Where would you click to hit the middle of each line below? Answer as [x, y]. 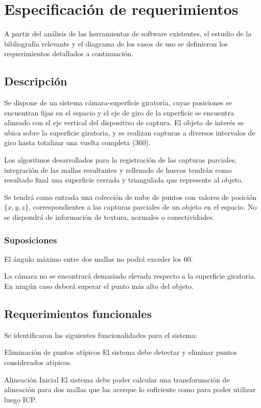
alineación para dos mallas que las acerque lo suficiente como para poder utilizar [130, 389]
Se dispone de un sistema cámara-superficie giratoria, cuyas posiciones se [118, 103]
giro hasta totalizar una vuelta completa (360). [77, 142]
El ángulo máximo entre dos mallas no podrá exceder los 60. [99, 258]
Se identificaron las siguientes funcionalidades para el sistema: [101, 335]
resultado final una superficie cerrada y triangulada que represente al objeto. [124, 180]
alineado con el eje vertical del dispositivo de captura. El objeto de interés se [124, 122]
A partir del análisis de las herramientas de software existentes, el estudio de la [128, 33]
